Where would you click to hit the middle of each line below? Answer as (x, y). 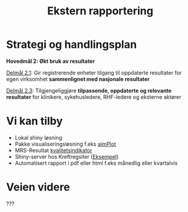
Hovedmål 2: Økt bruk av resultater (51, 61)
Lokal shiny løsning (38, 137)
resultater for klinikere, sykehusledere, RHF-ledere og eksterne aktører (94, 97)
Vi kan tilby (35, 121)
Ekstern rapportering (100, 11)
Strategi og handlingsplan (72, 44)
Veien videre (38, 187)
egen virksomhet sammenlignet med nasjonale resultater (78, 79)
